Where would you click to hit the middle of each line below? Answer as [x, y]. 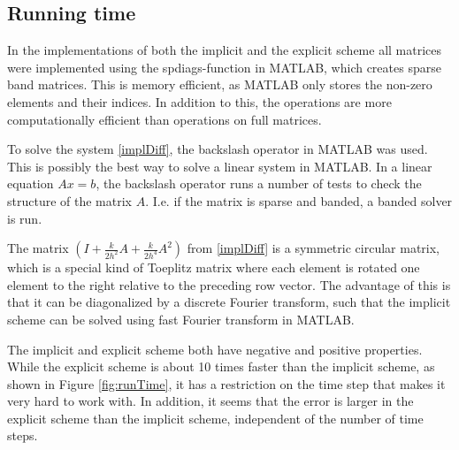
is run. [25, 218]
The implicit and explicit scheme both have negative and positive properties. [215, 349]
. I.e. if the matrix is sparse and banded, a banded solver [299, 200]
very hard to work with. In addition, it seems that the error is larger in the [210, 401]
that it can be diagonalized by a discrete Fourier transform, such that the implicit [229, 302]
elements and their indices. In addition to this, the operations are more [199, 101]
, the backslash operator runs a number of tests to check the [259, 183]
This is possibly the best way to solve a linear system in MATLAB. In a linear [220, 166]
